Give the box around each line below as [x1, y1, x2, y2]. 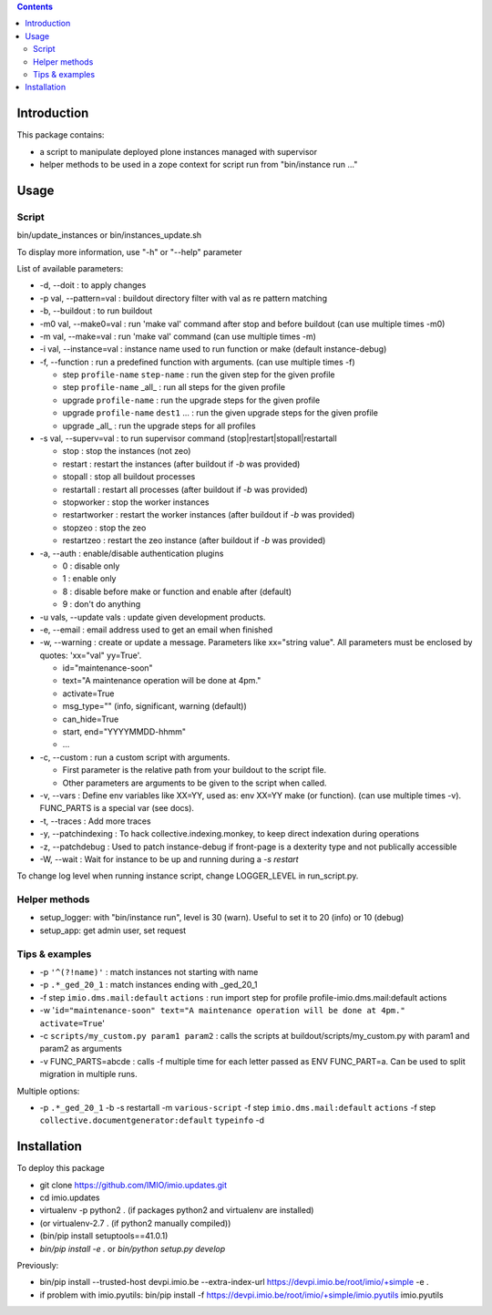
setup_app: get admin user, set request [39, 925, 187, 936]
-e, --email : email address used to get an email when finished [39, 624, 273, 635]
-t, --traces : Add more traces [39, 816, 151, 827]
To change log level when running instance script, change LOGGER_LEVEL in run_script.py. [16, 870, 359, 881]
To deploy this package [16, 1163, 105, 1174]
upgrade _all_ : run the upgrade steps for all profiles [62, 420, 256, 431]
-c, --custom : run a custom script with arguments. [39, 752, 231, 763]
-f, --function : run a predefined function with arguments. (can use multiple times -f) [39, 356, 355, 367]
